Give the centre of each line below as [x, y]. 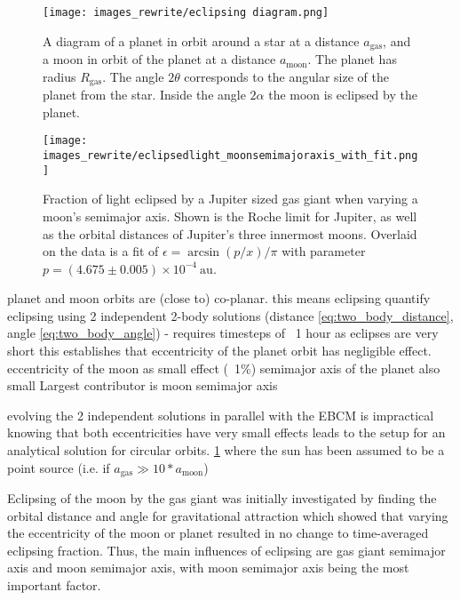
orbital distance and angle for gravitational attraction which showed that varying [228, 515]
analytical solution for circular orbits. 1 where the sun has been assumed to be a [226, 450]
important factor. [54, 585]
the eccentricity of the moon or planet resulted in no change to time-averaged [218, 533]
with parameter [324, 251]
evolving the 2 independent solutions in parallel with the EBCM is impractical [221, 415]
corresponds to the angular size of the [286, 76]
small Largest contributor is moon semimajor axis [143, 385]
